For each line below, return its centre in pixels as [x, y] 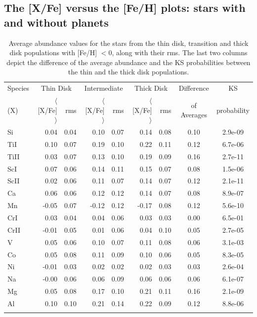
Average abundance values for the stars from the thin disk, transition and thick [128, 43]
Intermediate [104, 88]
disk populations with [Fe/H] [53, 53]
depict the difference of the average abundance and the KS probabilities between [128, 62]
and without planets [56, 22]
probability [233, 110]
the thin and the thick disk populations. [128, 72]
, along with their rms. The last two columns [180, 53]
